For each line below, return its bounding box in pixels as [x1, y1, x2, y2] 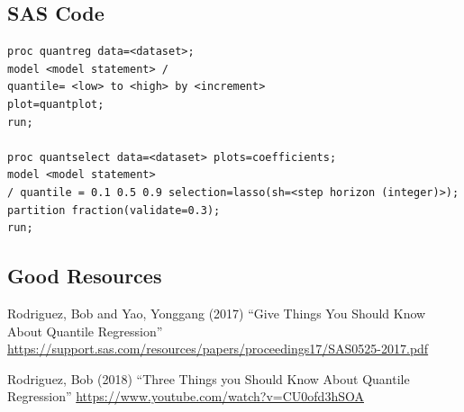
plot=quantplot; [7, 97, 105, 111]
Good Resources [7, 262, 162, 290]
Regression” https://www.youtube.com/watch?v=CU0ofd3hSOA [7, 387, 364, 406]
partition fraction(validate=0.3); [7, 203, 221, 217]
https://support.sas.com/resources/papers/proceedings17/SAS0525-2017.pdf [7, 339, 429, 358]
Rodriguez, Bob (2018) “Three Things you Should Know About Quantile [7, 369, 410, 388]
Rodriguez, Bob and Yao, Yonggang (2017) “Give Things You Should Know [7, 303, 426, 322]
